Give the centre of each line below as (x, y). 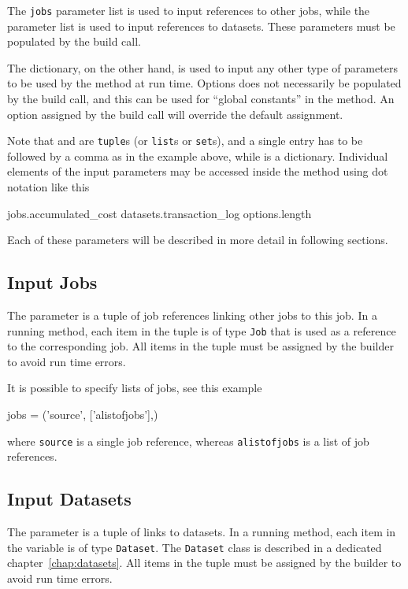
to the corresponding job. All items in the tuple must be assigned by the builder (200, 346)
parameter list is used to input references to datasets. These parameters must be (201, 26)
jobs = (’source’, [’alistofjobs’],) (83, 415)
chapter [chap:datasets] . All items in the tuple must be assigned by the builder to (204, 563)
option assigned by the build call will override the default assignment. (175, 114)
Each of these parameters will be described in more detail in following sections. (198, 240)
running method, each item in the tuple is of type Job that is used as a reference (202, 330)
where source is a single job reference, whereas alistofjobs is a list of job (188, 441)
